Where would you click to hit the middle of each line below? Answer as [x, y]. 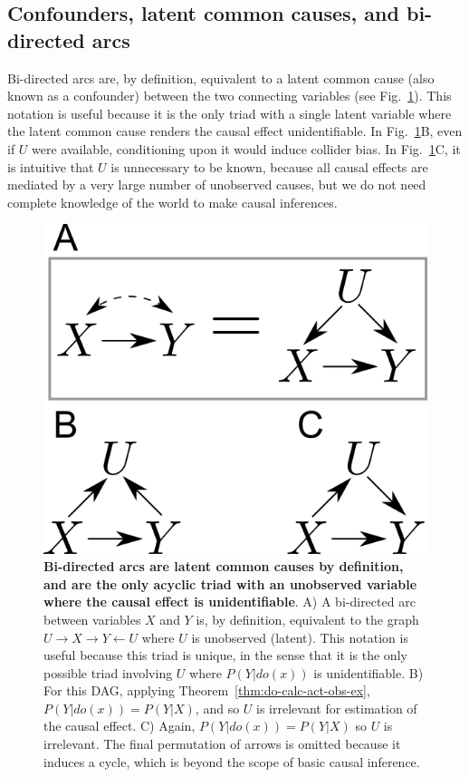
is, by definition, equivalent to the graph [307, 619]
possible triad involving [108, 672]
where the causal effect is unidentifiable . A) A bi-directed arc [230, 602]
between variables [92, 619]
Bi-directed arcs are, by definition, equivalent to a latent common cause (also [221, 78]
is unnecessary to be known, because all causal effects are [269, 166]
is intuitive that [51, 166]
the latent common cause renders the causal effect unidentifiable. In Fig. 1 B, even [235, 131]
